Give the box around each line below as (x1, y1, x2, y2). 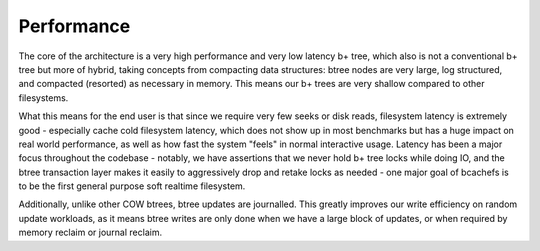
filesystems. (18, 91, 69, 104)
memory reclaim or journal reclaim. (18, 226, 163, 239)
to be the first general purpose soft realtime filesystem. (18, 180, 246, 192)
